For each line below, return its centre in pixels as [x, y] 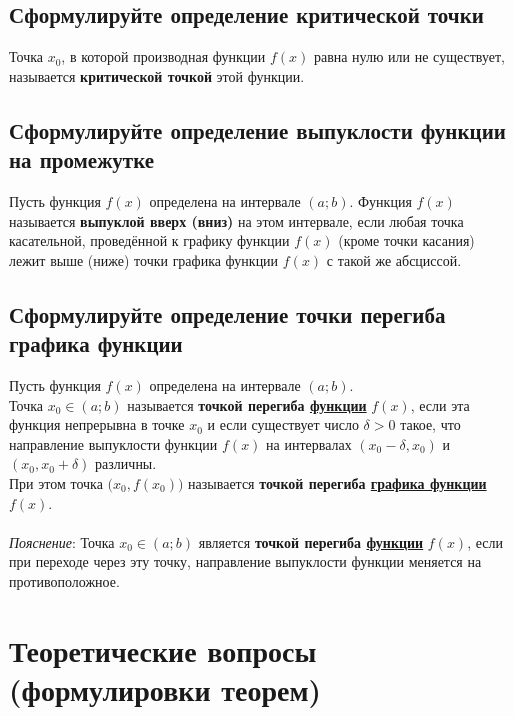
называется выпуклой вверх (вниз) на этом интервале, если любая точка [236, 220]
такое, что [430, 424]
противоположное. [64, 580]
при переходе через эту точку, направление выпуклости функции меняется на [245, 561]
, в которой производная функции [163, 56]
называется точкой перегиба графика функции [337, 482]
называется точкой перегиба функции [247, 404]
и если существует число [283, 424]
